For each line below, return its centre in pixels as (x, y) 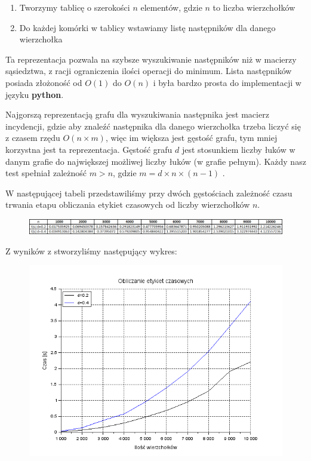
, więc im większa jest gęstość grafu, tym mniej (191, 138)
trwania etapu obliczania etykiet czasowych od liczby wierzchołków (128, 205)
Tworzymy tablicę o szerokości (75, 7)
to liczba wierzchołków (254, 7)
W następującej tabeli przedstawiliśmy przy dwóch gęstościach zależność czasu (149, 193)
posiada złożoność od (44, 82)
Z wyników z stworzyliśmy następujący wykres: (91, 251)
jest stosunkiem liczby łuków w (238, 149)
